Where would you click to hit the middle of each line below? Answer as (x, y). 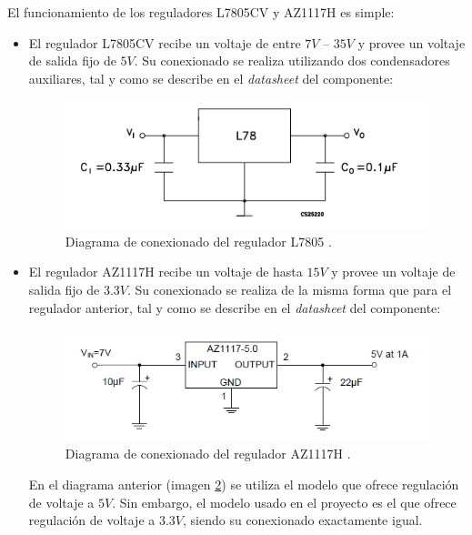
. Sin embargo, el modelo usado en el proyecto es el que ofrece (284, 502)
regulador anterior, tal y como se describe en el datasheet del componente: (235, 307)
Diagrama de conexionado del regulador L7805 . (198, 241)
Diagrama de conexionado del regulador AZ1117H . (208, 454)
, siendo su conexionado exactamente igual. (303, 520)
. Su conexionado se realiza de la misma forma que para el (290, 290)
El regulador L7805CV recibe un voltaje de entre (165, 42)
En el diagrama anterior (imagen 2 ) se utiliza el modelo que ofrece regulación (244, 485)
